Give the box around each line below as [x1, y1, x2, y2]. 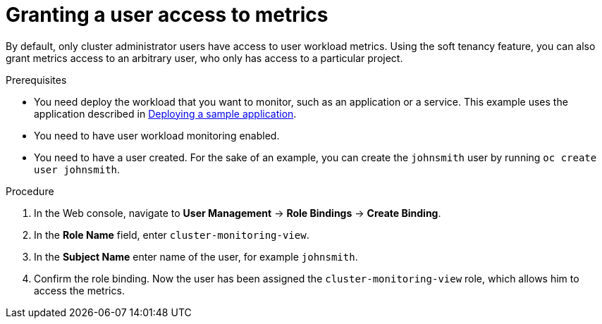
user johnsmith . [34, 163, 121, 175]
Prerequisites [6, 73, 67, 86]
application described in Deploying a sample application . [34, 107, 297, 120]
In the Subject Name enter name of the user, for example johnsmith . [34, 250, 358, 263]
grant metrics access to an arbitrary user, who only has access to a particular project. [6, 51, 403, 64]
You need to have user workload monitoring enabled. [34, 129, 280, 142]
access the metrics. [34, 284, 125, 297]
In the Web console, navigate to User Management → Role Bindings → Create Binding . [34, 206, 441, 219]
